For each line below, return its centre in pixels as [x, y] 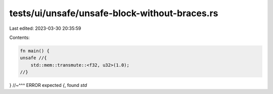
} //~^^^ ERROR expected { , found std [48, 85]
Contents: [19, 37]
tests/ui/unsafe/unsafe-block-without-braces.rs [114, 13]
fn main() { [35, 51]
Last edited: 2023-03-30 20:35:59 [45, 28]
